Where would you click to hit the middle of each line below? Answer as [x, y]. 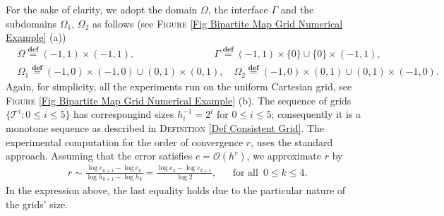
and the [297, 9]
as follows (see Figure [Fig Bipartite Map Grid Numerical [218, 23]
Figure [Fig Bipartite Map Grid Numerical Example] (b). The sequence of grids [179, 100]
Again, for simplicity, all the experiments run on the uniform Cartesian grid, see [179, 86]
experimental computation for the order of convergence [125, 142]
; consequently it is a [316, 114]
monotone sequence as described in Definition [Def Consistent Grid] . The [165, 128]
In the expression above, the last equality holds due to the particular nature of [176, 190]
